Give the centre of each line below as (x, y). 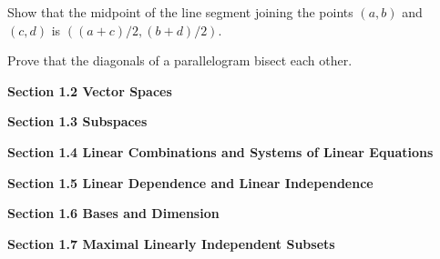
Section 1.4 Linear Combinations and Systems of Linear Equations (220, 151)
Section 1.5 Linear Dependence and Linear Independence (190, 182)
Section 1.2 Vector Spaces (90, 90)
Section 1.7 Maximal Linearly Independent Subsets (171, 243)
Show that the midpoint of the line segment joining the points (180, 12)
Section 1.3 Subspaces (77, 121)
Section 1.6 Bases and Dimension (113, 213)
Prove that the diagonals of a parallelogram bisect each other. (180, 60)
